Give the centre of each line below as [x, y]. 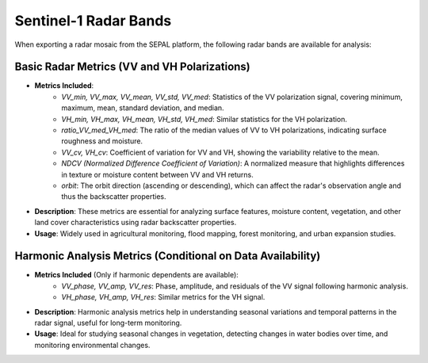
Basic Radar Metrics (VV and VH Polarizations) [133, 67]
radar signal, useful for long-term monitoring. [108, 323]
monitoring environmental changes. [92, 345]
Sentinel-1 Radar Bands [93, 21]
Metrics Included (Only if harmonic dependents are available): [137, 275]
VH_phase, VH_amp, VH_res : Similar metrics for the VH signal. [163, 297]
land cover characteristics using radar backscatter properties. [136, 223]
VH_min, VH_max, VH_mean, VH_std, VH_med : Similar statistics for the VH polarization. [204, 119]
